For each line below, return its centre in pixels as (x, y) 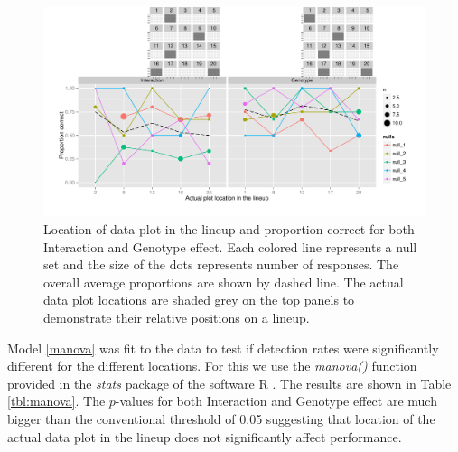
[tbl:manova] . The (56, 401)
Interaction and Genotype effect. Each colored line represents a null (230, 246)
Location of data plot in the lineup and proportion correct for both (229, 229)
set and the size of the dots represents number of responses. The (221, 264)
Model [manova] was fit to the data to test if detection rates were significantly (223, 348)
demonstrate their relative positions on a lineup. (177, 318)
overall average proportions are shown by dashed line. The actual (224, 282)
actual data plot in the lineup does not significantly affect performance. (205, 436)
